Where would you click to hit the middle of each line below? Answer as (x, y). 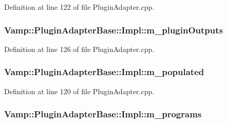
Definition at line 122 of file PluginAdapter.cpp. (79, 7)
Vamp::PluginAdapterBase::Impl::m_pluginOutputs (113, 30)
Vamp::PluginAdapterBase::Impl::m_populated (104, 72)
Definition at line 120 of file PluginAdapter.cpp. (79, 91)
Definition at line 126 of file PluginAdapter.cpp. (79, 49)
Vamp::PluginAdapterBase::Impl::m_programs (103, 114)
